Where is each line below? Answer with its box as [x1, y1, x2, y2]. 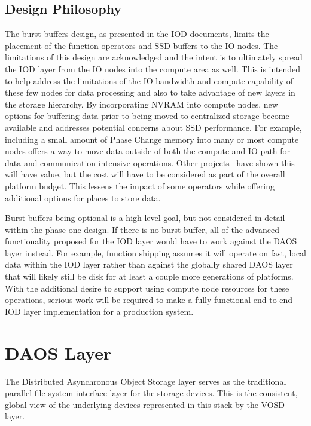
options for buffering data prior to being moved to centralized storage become [5, 109, 289, 122]
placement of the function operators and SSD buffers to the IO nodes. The [5, 39, 278, 51]
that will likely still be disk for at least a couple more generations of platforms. [5, 270, 294, 283]
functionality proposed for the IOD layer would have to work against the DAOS [5, 235, 297, 247]
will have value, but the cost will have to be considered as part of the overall [5, 168, 285, 180]
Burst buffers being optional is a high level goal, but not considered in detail [5, 212, 285, 224]
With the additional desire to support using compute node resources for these [5, 281, 289, 294]
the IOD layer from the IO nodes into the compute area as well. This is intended [5, 62, 301, 75]
